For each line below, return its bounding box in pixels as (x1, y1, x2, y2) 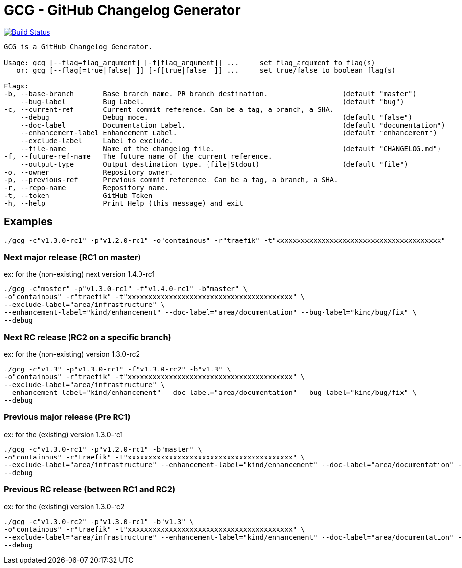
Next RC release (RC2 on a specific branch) (4, 332, 171, 342)
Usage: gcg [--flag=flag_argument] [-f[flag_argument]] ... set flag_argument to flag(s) (4, 58, 375, 66)
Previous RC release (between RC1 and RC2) (4, 484, 176, 495)
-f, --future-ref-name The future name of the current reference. (4, 152, 272, 160)
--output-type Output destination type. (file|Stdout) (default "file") (20, 160, 409, 168)
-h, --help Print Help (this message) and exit (4, 199, 243, 207)
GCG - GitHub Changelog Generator (4, 2, 241, 19)
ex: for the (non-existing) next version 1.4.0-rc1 (4, 270, 155, 279)
